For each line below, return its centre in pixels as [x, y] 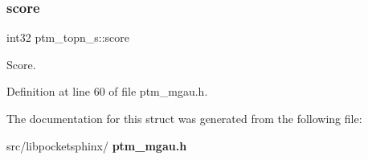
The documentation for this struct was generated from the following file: [184, 118]
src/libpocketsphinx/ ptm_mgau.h [97, 145]
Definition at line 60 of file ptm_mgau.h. [107, 91]
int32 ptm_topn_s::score [68, 37]
